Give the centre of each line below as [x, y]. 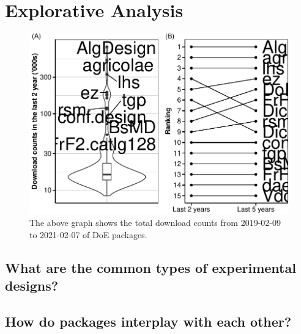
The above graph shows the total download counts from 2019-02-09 [155, 223]
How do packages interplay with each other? [148, 321]
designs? [32, 285]
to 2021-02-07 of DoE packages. [88, 234]
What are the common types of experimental [150, 267]
